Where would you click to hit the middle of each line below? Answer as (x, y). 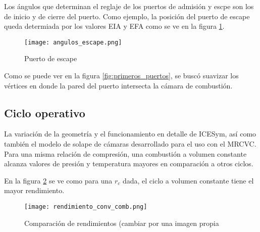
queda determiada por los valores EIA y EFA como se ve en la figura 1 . (114, 26)
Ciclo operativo (45, 112)
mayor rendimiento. (34, 190)
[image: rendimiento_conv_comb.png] (86, 206)
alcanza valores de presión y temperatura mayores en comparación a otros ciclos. (129, 164)
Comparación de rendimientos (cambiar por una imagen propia (122, 223)
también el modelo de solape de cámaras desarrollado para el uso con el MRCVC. (130, 144)
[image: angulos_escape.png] (73, 42)
